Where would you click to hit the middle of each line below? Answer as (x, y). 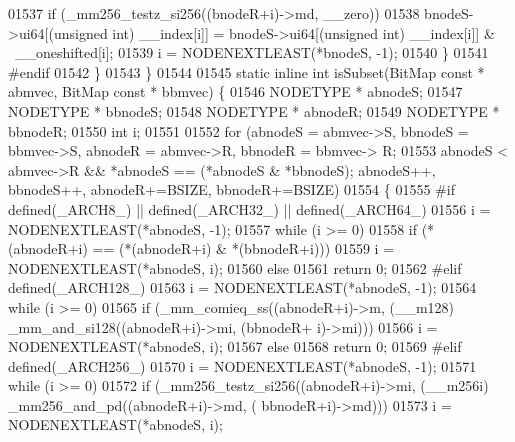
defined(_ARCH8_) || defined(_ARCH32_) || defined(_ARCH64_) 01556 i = (249, 208)
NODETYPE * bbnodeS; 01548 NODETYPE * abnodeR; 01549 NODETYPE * (254, 110)
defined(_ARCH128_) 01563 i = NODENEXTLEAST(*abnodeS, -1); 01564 (242, 287)
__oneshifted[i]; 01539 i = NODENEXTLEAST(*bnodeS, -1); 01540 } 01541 (251, 52)
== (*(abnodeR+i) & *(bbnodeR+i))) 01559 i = (243, 248)
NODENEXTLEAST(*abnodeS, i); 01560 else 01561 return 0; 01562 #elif (235, 267)
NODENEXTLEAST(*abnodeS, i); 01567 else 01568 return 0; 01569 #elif (235, 346)
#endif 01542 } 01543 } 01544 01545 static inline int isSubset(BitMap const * (246, 71)
